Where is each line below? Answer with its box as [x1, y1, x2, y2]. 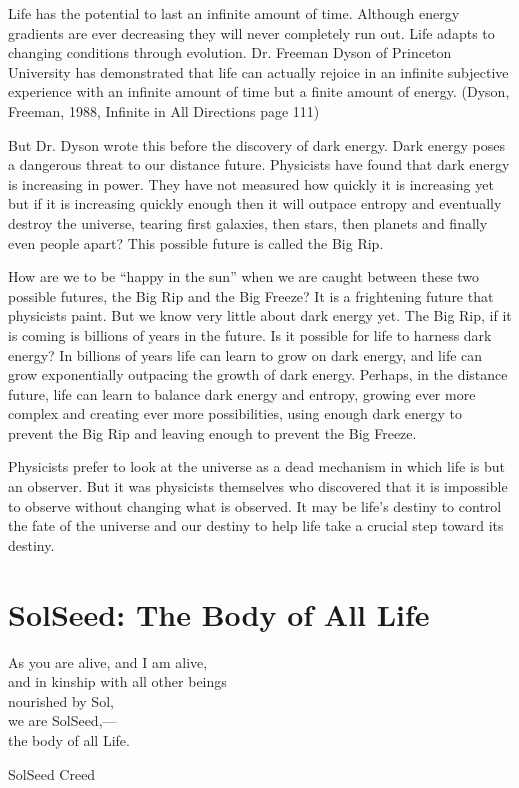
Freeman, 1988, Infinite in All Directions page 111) [8, 100, 320, 121]
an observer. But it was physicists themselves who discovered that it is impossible [8, 476, 508, 497]
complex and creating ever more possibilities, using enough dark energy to [8, 403, 462, 424]
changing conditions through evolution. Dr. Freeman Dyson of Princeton [8, 42, 452, 63]
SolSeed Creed [8, 763, 96, 784]
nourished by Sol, [8, 690, 114, 711]
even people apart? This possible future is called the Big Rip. [8, 232, 384, 253]
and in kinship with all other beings [8, 671, 227, 692]
